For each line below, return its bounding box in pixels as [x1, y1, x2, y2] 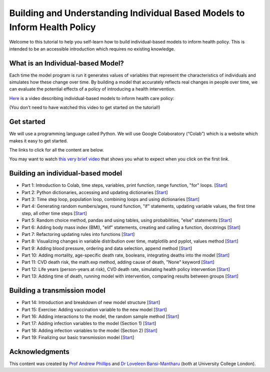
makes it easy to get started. [9, 137, 68, 143]
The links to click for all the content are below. [9, 146, 104, 152]
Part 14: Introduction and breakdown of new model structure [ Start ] [21, 299, 160, 305]
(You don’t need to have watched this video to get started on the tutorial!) [9, 104, 160, 110]
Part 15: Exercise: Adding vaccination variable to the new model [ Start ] [21, 306, 167, 312]
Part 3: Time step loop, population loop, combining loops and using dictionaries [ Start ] [21, 196, 199, 202]
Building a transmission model [9, 286, 106, 295]
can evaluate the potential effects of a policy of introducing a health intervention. [9, 86, 176, 92]
